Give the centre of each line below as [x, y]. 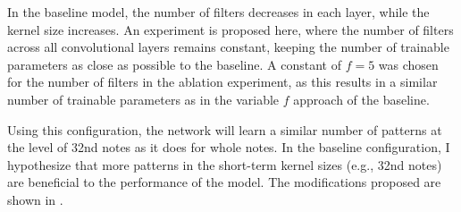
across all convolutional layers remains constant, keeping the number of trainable [228, 47]
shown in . [35, 199]
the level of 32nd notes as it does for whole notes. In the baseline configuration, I [229, 147]
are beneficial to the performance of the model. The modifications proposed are [224, 182]
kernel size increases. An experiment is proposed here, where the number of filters [230, 29]
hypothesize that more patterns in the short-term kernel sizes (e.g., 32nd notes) [225, 164]
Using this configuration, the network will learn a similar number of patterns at [225, 129]
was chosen [408, 64]
